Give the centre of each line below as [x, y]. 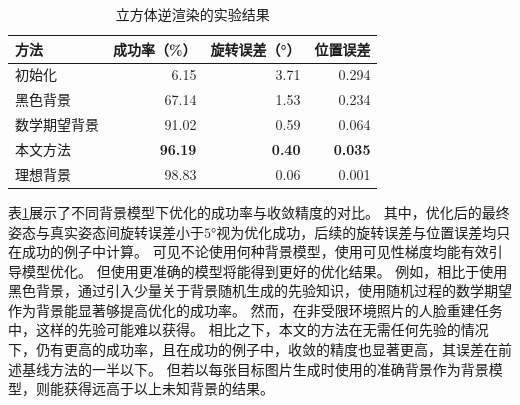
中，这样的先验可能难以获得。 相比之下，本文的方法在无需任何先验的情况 [248, 329]
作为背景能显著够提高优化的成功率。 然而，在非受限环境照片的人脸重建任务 [255, 309]
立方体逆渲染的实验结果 [192, 14]
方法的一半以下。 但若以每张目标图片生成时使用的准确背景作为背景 [269, 368]
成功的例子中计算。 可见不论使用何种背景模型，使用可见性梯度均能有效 [255, 251]
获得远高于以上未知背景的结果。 [168, 388]
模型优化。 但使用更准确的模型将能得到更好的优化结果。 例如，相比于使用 [264, 270]
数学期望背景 [57, 124]
